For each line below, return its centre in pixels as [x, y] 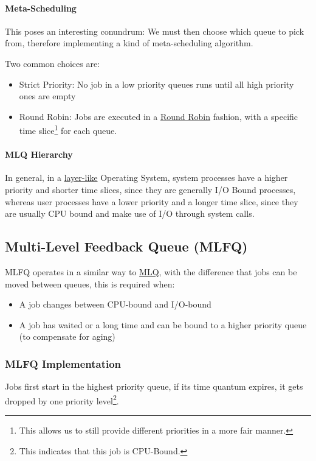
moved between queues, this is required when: [90, 283]
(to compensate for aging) [67, 336]
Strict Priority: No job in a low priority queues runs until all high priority [156, 84]
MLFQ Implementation [63, 363]
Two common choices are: [53, 63]
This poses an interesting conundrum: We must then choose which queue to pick [155, 31]
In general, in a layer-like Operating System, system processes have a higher [146, 178]
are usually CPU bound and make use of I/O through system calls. [130, 213]
